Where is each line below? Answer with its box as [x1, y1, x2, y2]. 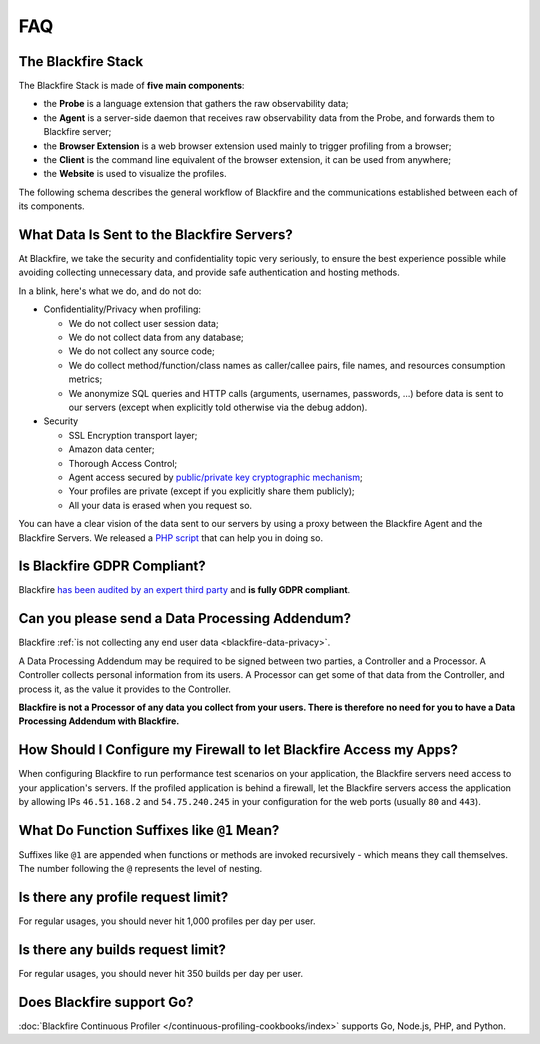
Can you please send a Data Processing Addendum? [18, 610, 352, 627]
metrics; [68, 373, 103, 385]
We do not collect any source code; [68, 345, 215, 357]
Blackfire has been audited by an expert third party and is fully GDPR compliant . [18, 584, 351, 596]
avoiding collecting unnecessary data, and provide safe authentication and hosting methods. [18, 266, 400, 279]
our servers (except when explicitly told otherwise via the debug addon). [68, 401, 368, 413]
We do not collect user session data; [68, 317, 219, 329]
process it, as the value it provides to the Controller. [18, 683, 232, 695]
